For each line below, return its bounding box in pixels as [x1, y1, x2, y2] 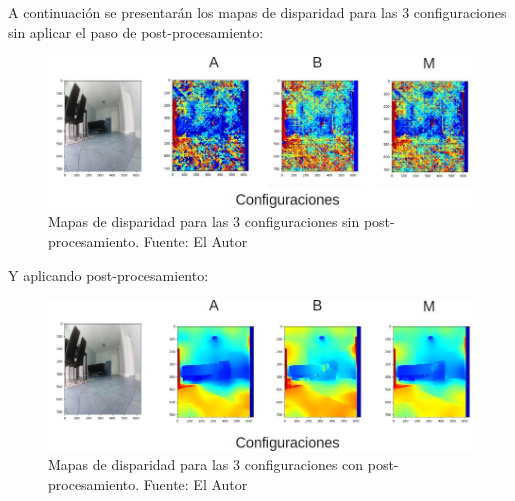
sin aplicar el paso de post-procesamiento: [8, 21, 264, 42]
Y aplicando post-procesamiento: [8, 264, 209, 285]
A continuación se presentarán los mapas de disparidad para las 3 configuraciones [8, 2, 507, 22]
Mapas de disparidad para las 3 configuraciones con [48, 454, 364, 475]
